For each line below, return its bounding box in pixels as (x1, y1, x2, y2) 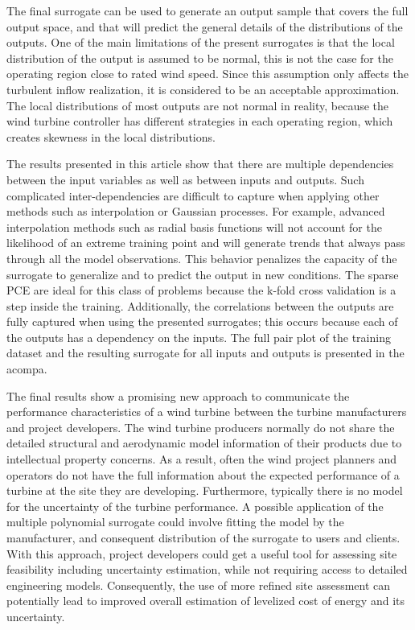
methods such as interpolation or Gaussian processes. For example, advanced (6, 203, 385, 220)
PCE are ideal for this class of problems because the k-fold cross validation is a (6, 282, 397, 299)
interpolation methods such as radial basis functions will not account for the (6, 218, 382, 235)
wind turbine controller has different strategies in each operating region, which (6, 113, 393, 130)
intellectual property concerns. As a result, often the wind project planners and (6, 451, 397, 467)
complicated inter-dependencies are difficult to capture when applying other (6, 187, 380, 204)
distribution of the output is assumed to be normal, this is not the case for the (6, 49, 393, 66)
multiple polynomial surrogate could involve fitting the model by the (6, 513, 344, 530)
